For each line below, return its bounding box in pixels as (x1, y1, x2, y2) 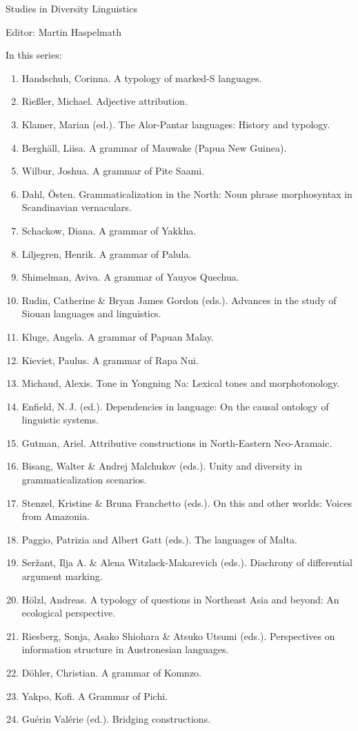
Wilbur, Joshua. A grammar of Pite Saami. (21, 163, 205, 178)
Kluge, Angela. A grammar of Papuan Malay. (21, 329, 214, 343)
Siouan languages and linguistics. (21, 306, 161, 321)
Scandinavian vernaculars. (21, 200, 132, 214)
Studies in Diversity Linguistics (6, 1, 137, 15)
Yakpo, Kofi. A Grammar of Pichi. (21, 688, 168, 703)
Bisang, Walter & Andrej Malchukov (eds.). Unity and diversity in (21, 459, 302, 473)
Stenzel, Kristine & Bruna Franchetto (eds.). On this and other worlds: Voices (21, 495, 352, 510)
